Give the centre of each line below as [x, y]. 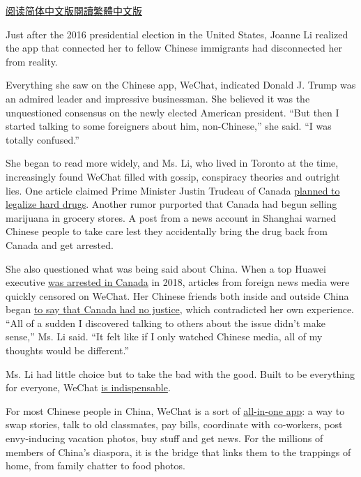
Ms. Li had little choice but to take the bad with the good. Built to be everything [180, 373]
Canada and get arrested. [60, 244]
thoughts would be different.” [68, 350]
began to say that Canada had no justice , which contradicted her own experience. [180, 309]
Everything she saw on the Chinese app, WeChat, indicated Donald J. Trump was [181, 85]
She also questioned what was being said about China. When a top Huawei [166, 268]
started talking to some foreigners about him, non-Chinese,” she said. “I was [169, 126]
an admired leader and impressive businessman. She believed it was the [158, 98]
